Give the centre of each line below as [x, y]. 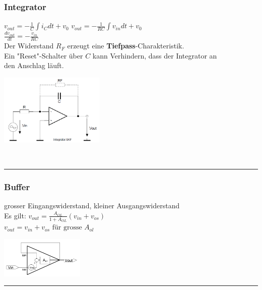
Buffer [17, 187]
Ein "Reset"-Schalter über [44, 55]
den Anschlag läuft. [34, 65]
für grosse [67, 228]
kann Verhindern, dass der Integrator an [155, 55]
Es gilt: [15, 215]
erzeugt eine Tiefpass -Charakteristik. [126, 46]
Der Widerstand [29, 46]
